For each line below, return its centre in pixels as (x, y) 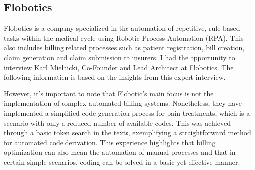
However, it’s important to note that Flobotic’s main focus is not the (109, 93)
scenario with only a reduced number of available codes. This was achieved (117, 123)
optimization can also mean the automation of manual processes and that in (120, 152)
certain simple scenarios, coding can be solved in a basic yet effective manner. (122, 161)
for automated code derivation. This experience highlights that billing (110, 142)
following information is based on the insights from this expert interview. (115, 77)
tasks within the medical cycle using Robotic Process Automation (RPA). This (124, 38)
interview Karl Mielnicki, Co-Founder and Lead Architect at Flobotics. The (119, 67)
